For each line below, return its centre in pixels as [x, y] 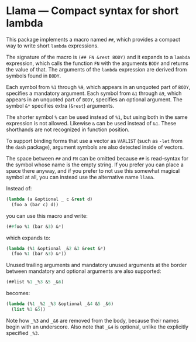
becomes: [18, 293]
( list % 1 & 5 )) [28, 309]
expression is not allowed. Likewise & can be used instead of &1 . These [91, 123]
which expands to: [28, 238]
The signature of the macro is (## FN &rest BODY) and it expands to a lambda [98, 57]
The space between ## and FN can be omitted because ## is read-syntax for [97, 158]
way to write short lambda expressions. [52, 46]
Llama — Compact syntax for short [92, 11]
